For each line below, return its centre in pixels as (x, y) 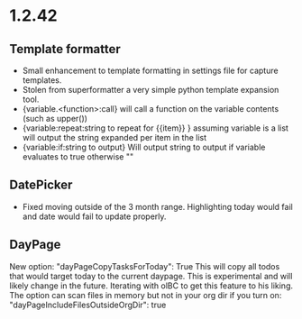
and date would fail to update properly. (94, 216)
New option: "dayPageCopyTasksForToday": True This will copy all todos (145, 266)
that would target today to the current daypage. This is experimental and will (151, 276)
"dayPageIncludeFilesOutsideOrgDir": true (88, 305)
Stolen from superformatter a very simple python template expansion (151, 90)
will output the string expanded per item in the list (114, 137)
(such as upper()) (55, 118)
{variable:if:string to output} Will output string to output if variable (144, 147)
